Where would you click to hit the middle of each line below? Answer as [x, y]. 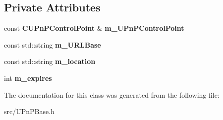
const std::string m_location [50, 61]
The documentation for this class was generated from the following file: [112, 94]
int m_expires [28, 78]
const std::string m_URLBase [53, 44]
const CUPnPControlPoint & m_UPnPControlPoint [94, 28]
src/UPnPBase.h [29, 111]
